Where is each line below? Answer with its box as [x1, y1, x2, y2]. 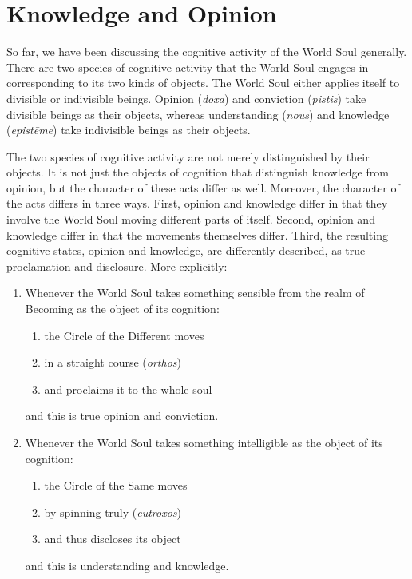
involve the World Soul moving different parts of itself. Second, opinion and [6, 211, 375, 228]
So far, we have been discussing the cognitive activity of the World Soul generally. [6, 43, 407, 60]
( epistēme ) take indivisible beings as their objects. [6, 121, 251, 138]
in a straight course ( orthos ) [44, 354, 181, 371]
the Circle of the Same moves [44, 477, 188, 494]
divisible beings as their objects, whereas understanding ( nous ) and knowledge [6, 105, 390, 122]
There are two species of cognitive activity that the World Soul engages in [6, 58, 369, 75]
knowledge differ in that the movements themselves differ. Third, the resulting [6, 226, 388, 243]
